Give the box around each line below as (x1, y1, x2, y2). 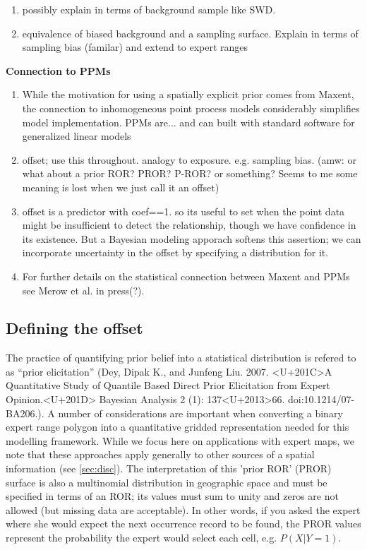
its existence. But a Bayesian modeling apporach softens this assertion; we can (22, 231, 361, 246)
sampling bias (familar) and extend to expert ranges (22, 40, 248, 54)
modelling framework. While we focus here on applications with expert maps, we (6, 433, 354, 448)
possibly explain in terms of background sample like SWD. (22, 2, 276, 16)
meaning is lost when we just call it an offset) (22, 179, 219, 194)
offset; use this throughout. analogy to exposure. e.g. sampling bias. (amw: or (22, 152, 356, 167)
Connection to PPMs (6, 63, 111, 78)
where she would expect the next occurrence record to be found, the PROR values (6, 516, 361, 531)
